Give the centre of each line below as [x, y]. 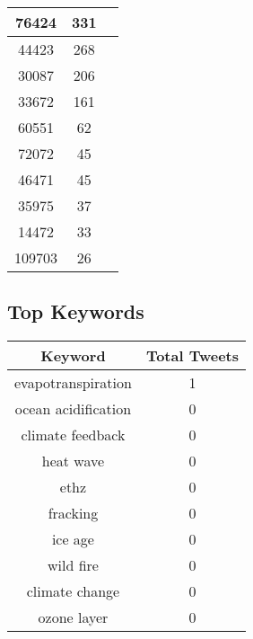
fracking [73, 513]
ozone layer [73, 617]
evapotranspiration [73, 383]
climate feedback [73, 435]
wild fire [73, 565]
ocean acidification [73, 409]
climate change [73, 591]
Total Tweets [192, 356]
